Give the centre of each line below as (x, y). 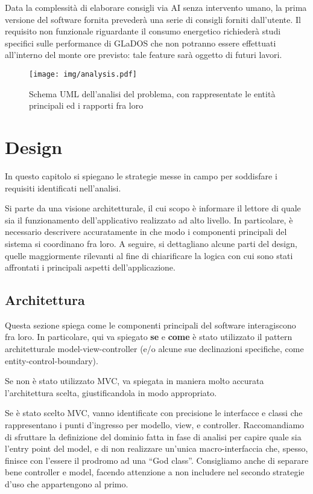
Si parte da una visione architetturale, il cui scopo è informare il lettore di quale (153, 208)
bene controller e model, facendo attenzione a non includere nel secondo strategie (155, 472)
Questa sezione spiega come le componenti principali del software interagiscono (150, 325)
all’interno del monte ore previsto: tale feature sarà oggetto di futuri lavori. (144, 55)
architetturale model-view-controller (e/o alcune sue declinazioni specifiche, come (154, 349)
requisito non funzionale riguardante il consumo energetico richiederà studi (143, 31)
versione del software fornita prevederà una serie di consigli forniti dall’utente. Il (153, 19)
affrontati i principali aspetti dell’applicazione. (90, 267)
